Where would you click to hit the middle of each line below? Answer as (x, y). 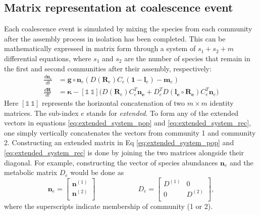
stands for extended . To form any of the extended (163, 113)
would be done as (97, 172)
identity (222, 103)
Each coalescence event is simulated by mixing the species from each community (128, 29)
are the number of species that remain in (187, 58)
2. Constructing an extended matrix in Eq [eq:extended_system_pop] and (119, 142)
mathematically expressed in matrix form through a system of (100, 48)
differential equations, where (48, 58)
